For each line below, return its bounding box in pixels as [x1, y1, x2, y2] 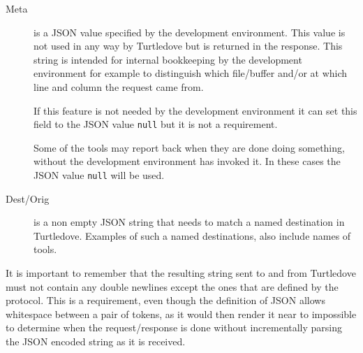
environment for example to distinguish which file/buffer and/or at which [34, 66, 348, 80]
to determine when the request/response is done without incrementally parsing [6, 320, 343, 335]
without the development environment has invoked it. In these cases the [34, 154, 341, 168]
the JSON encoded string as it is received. [6, 334, 186, 348]
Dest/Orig [6, 191, 50, 206]
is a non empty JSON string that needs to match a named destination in [34, 215, 345, 229]
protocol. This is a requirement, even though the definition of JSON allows [6, 293, 325, 308]
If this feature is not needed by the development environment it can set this [34, 103, 357, 117]
